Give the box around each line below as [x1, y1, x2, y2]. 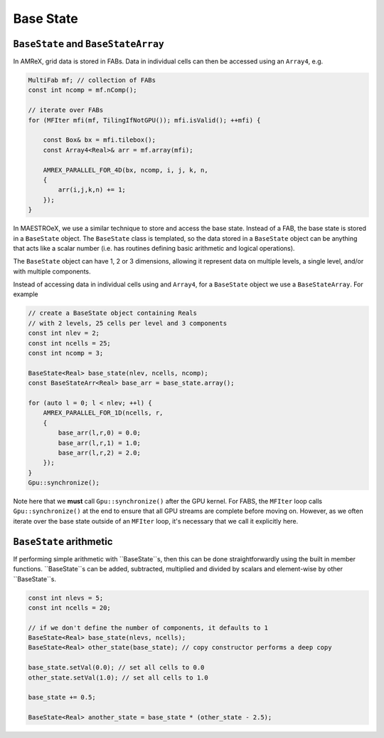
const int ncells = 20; [28, 603, 112, 612]
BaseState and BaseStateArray [13, 38, 165, 50]
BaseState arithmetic [13, 535, 113, 548]
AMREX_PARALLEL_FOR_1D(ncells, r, [43, 409, 164, 417]
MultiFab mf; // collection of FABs [28, 76, 156, 85]
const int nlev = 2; [28, 329, 100, 338]
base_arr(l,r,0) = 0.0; [58, 429, 142, 437]
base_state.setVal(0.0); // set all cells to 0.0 [28, 663, 205, 672]
